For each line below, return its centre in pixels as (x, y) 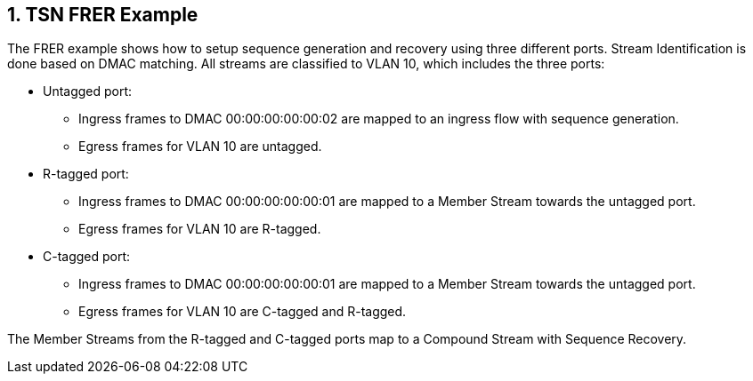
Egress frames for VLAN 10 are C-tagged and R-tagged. (243, 312)
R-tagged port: (86, 174)
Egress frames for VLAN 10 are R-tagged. (200, 229)
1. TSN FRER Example (103, 15)
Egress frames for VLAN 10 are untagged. (200, 147)
